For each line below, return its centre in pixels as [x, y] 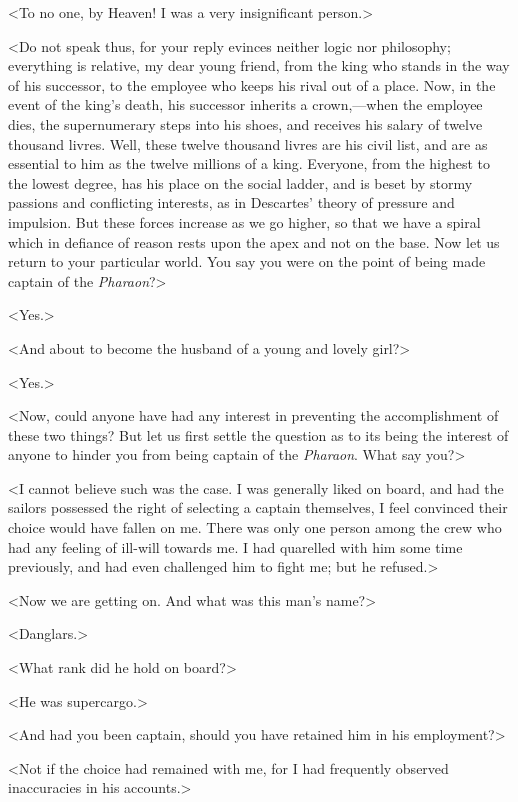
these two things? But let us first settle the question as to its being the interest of [258, 434]
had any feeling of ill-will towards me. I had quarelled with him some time [235, 546]
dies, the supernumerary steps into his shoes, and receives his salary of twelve [245, 123]
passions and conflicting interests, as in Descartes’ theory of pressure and [231, 202]
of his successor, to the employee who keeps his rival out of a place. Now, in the [252, 84]
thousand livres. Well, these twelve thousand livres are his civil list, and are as [248, 143]
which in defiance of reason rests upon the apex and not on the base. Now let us [254, 241]
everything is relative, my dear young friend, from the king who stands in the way [259, 65]
